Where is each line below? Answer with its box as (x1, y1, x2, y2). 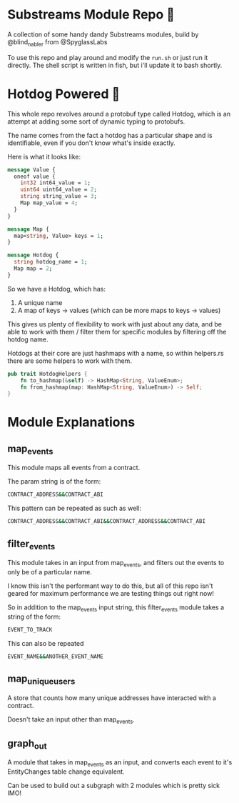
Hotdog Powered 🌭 (7, 86, 121, 102)
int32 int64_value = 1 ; (20, 179, 91, 186)
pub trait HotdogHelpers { (7, 370, 88, 377)
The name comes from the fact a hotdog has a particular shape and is (7, 131, 213, 139)
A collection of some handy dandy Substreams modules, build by (7, 30, 199, 39)
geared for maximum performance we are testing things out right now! (7, 589, 214, 598)
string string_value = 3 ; (20, 193, 98, 200)
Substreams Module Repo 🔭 (7, 6, 175, 23)
